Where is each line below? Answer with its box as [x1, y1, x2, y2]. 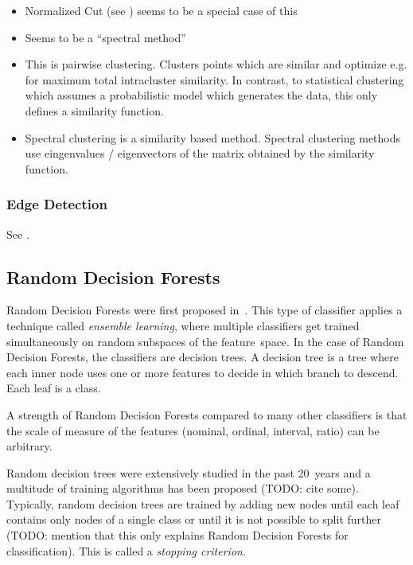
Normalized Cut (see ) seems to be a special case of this [25, 2, 298, 18]
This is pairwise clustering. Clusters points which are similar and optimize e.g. [25, 56, 407, 72]
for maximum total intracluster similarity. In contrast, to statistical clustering [25, 71, 404, 88]
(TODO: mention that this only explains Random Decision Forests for [6, 527, 349, 544]
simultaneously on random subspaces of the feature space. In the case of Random [6, 333, 404, 349]
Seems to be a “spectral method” [25, 29, 186, 45]
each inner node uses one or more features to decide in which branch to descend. [6, 364, 399, 380]
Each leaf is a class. [6, 380, 101, 396]
